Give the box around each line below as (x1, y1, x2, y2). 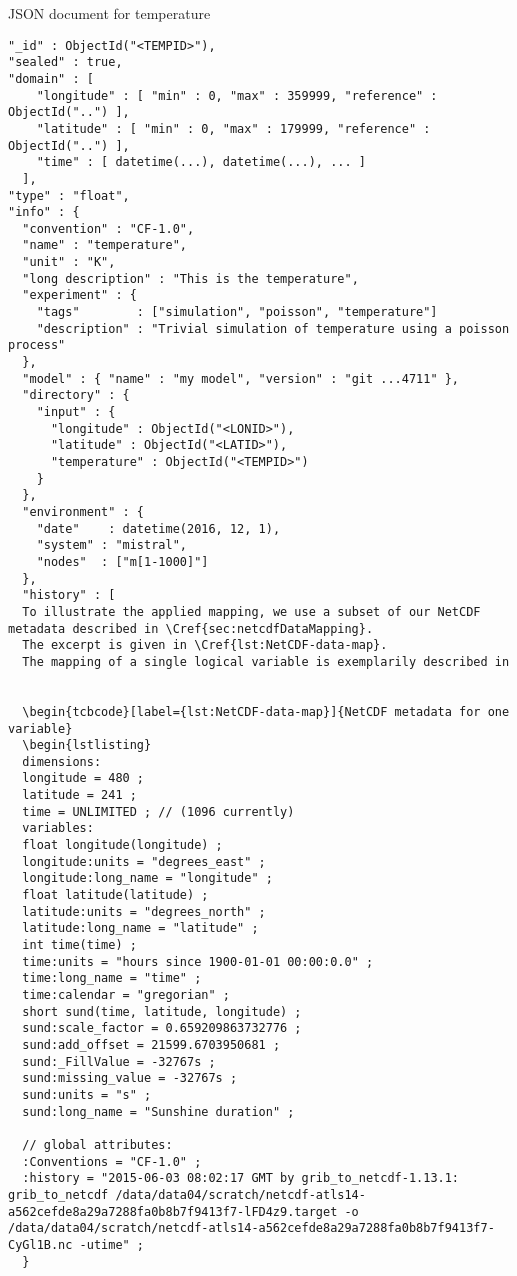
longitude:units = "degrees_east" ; (22, 854, 266, 869)
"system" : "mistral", (36, 538, 187, 553)
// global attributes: (22, 1137, 173, 1152)
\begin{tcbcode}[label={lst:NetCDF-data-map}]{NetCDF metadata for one (22, 704, 510, 719)
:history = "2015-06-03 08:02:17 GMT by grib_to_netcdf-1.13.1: (22, 1171, 460, 1186)
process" (8, 338, 66, 353)
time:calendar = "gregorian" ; (22, 988, 230, 1002)
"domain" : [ (8, 71, 94, 86)
